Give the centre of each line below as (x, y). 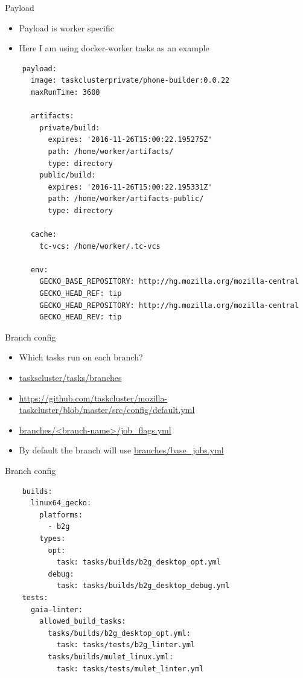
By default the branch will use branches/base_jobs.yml (121, 450)
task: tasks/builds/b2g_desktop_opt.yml (139, 562)
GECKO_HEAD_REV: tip (81, 317)
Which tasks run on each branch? (81, 357)
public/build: (68, 175)
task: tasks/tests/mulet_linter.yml (130, 669)
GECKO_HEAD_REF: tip (81, 294)
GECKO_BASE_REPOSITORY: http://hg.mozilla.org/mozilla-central (169, 282)
